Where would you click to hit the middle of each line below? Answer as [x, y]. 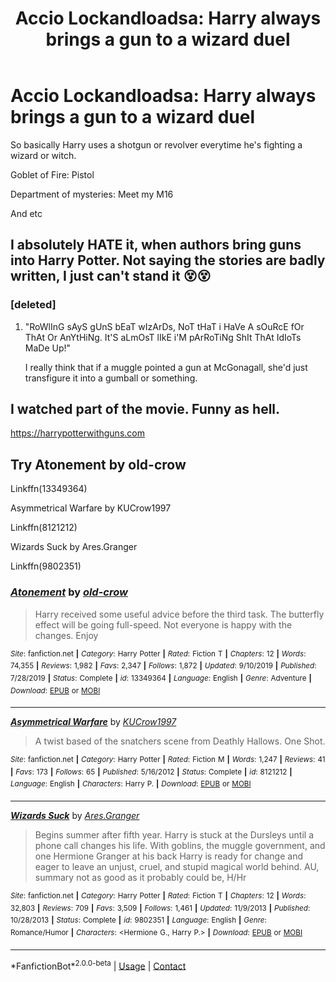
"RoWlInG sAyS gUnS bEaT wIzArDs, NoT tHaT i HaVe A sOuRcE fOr [164, 326]
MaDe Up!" [48, 348]
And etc [26, 213]
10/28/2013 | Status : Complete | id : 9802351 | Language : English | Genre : [138, 920]
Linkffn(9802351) [46, 566]
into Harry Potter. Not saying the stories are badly [168, 260]
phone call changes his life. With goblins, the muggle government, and [180, 846]
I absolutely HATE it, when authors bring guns [156, 245]
